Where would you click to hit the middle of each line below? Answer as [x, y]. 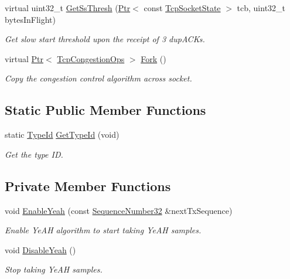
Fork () [153, 58]
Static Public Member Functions [105, 110]
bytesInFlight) [30, 19]
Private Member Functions [88, 186]
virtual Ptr [24, 58]
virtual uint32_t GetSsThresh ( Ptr [68, 8]
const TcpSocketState [182, 8]
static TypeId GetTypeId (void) [62, 135]
